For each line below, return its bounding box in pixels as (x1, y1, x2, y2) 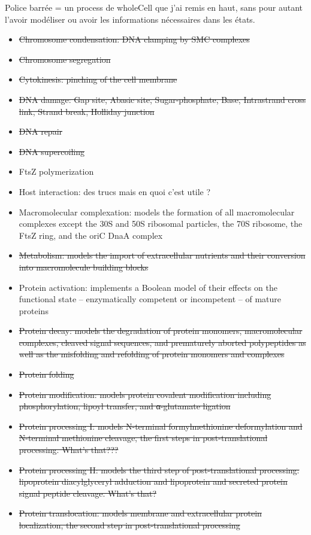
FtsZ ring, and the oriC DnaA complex (19, 229, 163, 241)
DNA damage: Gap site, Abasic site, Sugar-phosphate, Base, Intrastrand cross (19, 93, 306, 105)
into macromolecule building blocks (19, 260, 149, 273)
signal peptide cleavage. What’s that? (19, 487, 157, 499)
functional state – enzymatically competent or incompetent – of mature (19, 293, 282, 305)
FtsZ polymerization (19, 165, 94, 178)
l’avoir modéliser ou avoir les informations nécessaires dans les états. (5, 13, 255, 25)
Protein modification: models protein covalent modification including (19, 388, 271, 400)
